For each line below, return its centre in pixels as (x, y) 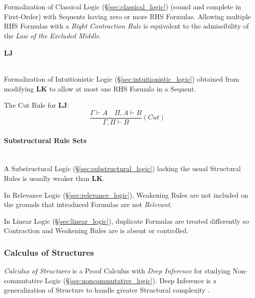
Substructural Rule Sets (45, 140)
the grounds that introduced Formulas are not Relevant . (88, 204)
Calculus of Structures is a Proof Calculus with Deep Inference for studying (117, 271)
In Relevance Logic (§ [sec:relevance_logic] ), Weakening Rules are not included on (126, 194)
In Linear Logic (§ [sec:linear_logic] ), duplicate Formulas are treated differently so (127, 221)
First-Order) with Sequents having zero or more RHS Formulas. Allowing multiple (127, 16)
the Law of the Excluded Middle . (52, 35)
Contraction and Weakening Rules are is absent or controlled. (96, 230)
